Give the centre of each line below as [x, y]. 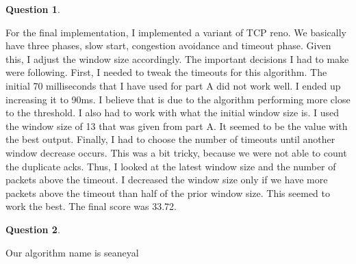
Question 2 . [33, 229]
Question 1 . [33, 9]
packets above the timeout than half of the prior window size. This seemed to [168, 193]
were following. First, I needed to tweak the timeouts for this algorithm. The [166, 72]
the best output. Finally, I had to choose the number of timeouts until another [170, 139]
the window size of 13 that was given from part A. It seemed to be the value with [177, 126]
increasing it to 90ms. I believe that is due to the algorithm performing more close [178, 99]
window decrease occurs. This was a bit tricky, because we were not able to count [176, 152]
